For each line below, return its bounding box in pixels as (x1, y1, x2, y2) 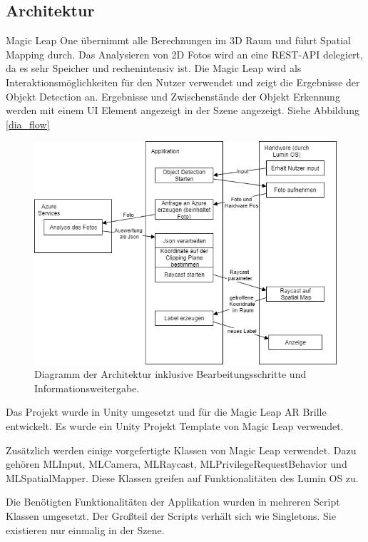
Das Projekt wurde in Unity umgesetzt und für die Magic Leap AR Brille (6, 404, 327, 419)
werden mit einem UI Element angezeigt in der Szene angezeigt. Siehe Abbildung (6, 103, 360, 118)
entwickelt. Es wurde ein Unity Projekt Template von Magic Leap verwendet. (6, 418, 344, 433)
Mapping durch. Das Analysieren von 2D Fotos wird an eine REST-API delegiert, (6, 46, 363, 61)
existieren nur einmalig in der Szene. (6, 522, 165, 537)
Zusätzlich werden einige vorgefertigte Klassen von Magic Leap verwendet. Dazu (6, 442, 357, 457)
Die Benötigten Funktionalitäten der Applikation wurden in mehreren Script (6, 494, 340, 509)
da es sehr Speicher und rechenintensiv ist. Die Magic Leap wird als (6, 61, 302, 76)
